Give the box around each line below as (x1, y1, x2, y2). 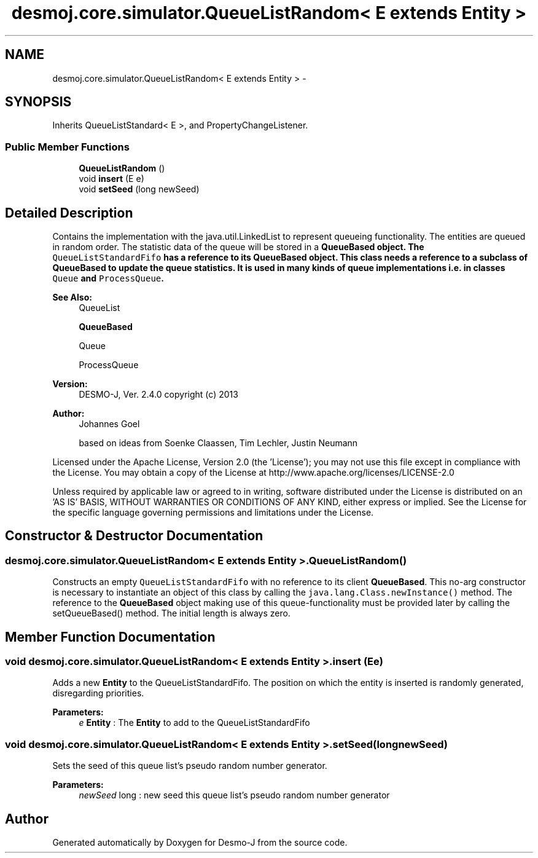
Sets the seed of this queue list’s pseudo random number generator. (52, 760, 327, 771)
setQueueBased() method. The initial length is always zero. (52, 608, 290, 619)
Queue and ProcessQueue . (52, 273, 164, 284)
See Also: (52, 292, 92, 303)
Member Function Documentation (5, 629, 216, 645)
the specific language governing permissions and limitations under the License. (52, 507, 374, 518)
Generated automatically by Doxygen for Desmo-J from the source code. (52, 837, 348, 848)
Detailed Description (5, 205, 133, 221)
